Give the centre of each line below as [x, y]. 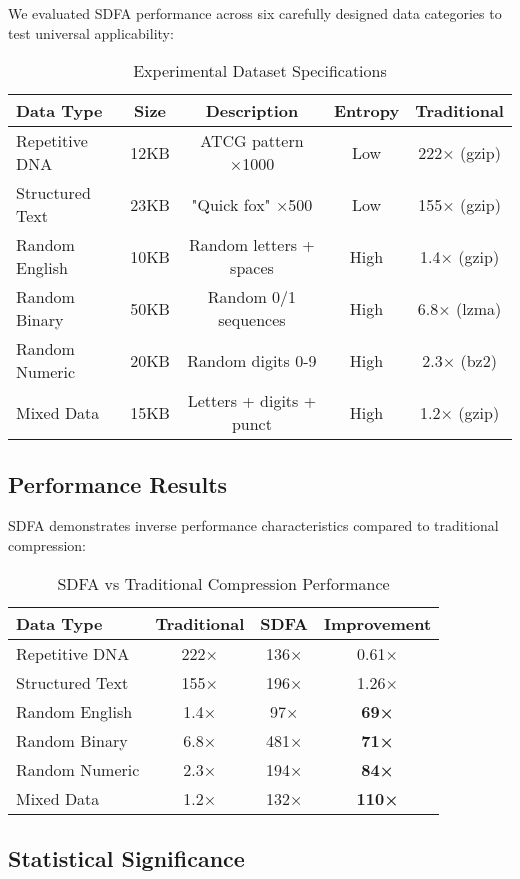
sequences [252, 320]
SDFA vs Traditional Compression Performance [223, 583]
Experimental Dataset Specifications [260, 71]
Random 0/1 [252, 297]
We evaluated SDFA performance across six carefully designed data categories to [255, 13]
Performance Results [118, 483]
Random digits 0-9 [252, 360]
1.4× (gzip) [460, 256]
